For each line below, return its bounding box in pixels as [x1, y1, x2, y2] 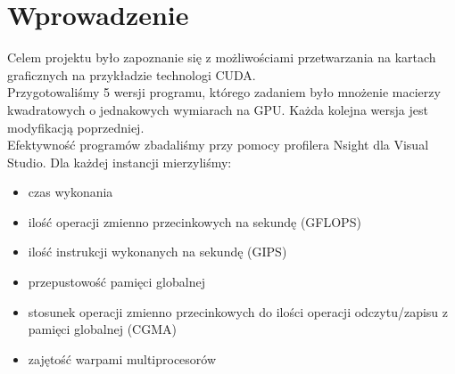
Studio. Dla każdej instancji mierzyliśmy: [7, 152, 232, 171]
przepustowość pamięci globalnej [28, 272, 205, 291]
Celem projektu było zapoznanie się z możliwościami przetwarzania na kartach [7, 48, 436, 67]
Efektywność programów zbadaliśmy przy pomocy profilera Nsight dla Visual [7, 135, 429, 154]
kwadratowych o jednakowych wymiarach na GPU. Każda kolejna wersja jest [7, 100, 428, 118]
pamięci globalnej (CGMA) [28, 320, 177, 338]
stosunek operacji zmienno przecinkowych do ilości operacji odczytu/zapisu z [28, 302, 448, 321]
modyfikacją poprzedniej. [7, 118, 145, 136]
